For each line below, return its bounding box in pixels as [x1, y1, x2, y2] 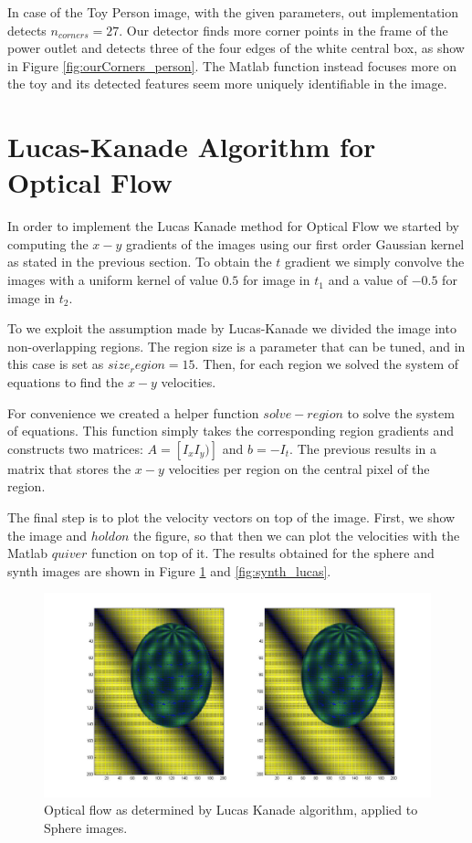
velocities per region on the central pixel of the [168, 458, 430, 478]
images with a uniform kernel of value [7, 270, 218, 290]
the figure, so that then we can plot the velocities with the [132, 525, 460, 544]
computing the [7, 234, 89, 253]
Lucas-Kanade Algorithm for [7, 128, 376, 165]
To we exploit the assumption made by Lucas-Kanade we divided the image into [7, 319, 456, 338]
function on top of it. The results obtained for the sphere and [91, 543, 435, 563]
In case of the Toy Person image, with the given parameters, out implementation [7, 3, 459, 21]
